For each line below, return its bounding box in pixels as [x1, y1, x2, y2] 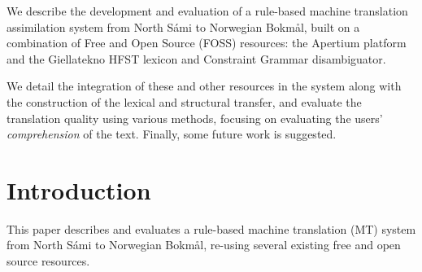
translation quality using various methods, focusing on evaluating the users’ [7, 109, 383, 126]
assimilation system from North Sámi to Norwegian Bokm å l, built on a [7, 18, 360, 35]
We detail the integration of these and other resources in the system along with [7, 77, 402, 94]
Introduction [7, 173, 151, 206]
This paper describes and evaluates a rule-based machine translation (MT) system [7, 220, 416, 237]
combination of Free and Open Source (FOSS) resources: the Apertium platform [7, 34, 407, 51]
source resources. [7, 252, 90, 270]
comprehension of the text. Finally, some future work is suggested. [7, 125, 337, 143]
